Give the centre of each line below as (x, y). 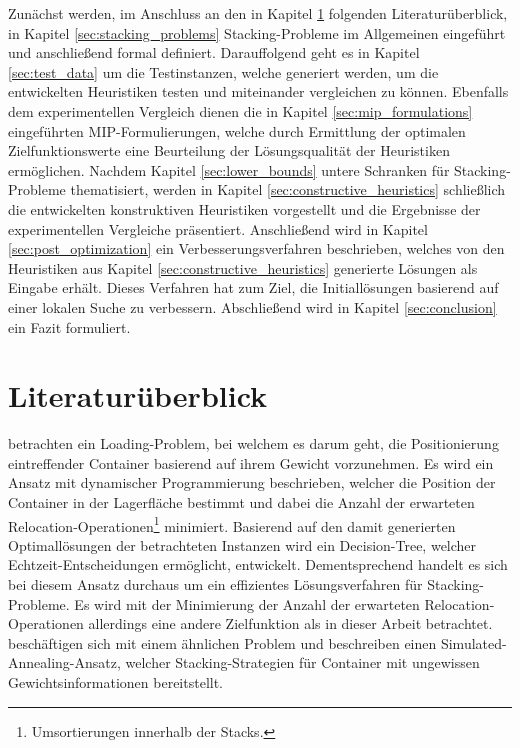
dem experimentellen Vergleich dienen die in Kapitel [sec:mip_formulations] (240, 110)
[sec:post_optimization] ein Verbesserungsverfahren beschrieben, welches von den (256, 248)
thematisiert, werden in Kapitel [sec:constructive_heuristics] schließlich (288, 189)
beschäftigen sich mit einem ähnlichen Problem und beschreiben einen (222, 642)
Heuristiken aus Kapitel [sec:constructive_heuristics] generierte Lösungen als (243, 267)
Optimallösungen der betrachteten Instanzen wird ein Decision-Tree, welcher (242, 544)
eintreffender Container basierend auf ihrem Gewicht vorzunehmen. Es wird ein (251, 462)
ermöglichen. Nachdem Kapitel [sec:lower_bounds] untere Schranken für (229, 169)
